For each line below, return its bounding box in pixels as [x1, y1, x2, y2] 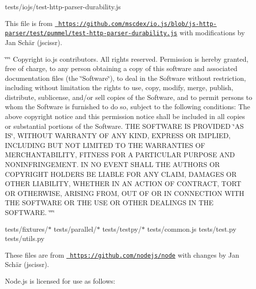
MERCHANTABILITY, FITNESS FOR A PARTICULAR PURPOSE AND [5, 149, 235, 160]
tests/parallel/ [54, 223, 97, 234]
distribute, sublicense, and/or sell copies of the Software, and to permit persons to [5, 92, 253, 102]
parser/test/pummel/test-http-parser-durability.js [5, 30, 177, 37]
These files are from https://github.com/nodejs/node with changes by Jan [5, 249, 239, 260]
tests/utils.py [5, 233, 45, 243]
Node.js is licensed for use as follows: [5, 276, 115, 286]
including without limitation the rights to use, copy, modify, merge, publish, [5, 82, 233, 93]
